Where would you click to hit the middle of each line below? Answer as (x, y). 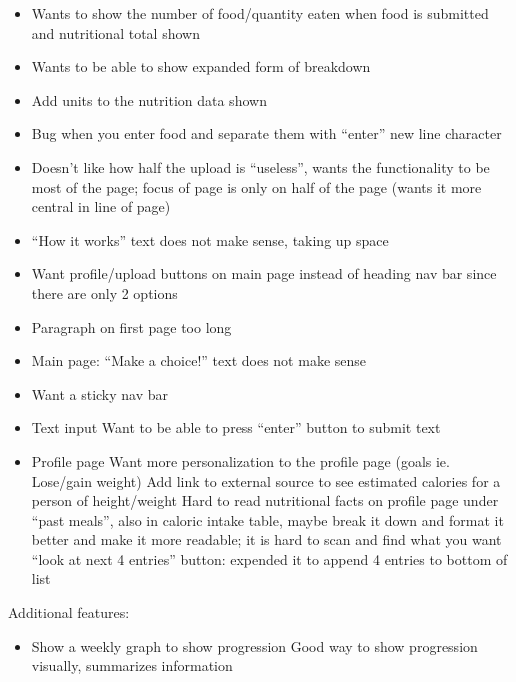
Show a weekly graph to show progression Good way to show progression (254, 645)
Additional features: (69, 612)
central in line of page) (101, 206)
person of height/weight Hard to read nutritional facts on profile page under (265, 500)
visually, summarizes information (132, 665)
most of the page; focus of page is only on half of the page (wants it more (256, 186)
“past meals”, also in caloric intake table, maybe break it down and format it (267, 519)
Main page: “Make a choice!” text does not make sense (199, 360)
